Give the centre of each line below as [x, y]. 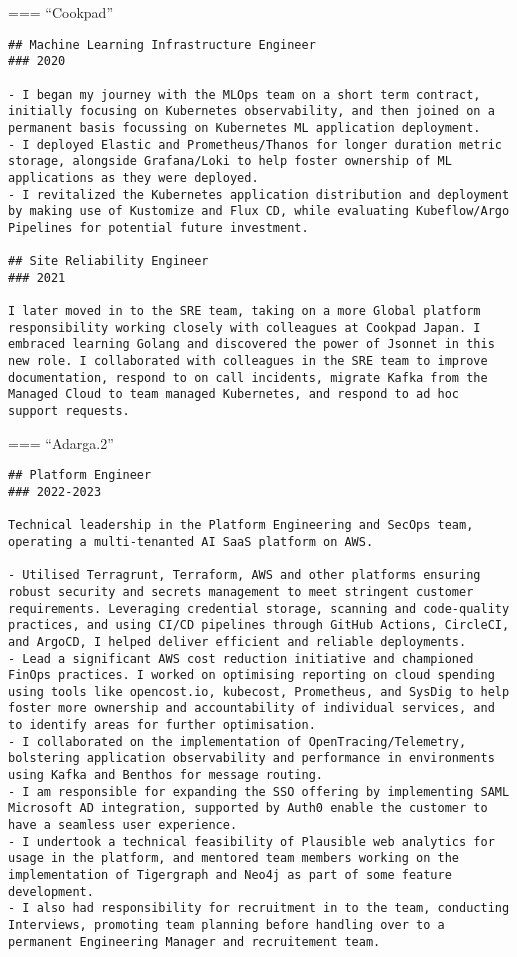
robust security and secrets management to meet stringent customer [241, 591]
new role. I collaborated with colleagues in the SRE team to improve [248, 361]
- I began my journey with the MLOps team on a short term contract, [244, 94]
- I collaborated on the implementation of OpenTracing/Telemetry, [237, 741]
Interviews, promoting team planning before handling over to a [226, 925]
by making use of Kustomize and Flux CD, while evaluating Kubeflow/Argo [259, 211]
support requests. [69, 411]
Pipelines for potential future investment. [158, 227]
